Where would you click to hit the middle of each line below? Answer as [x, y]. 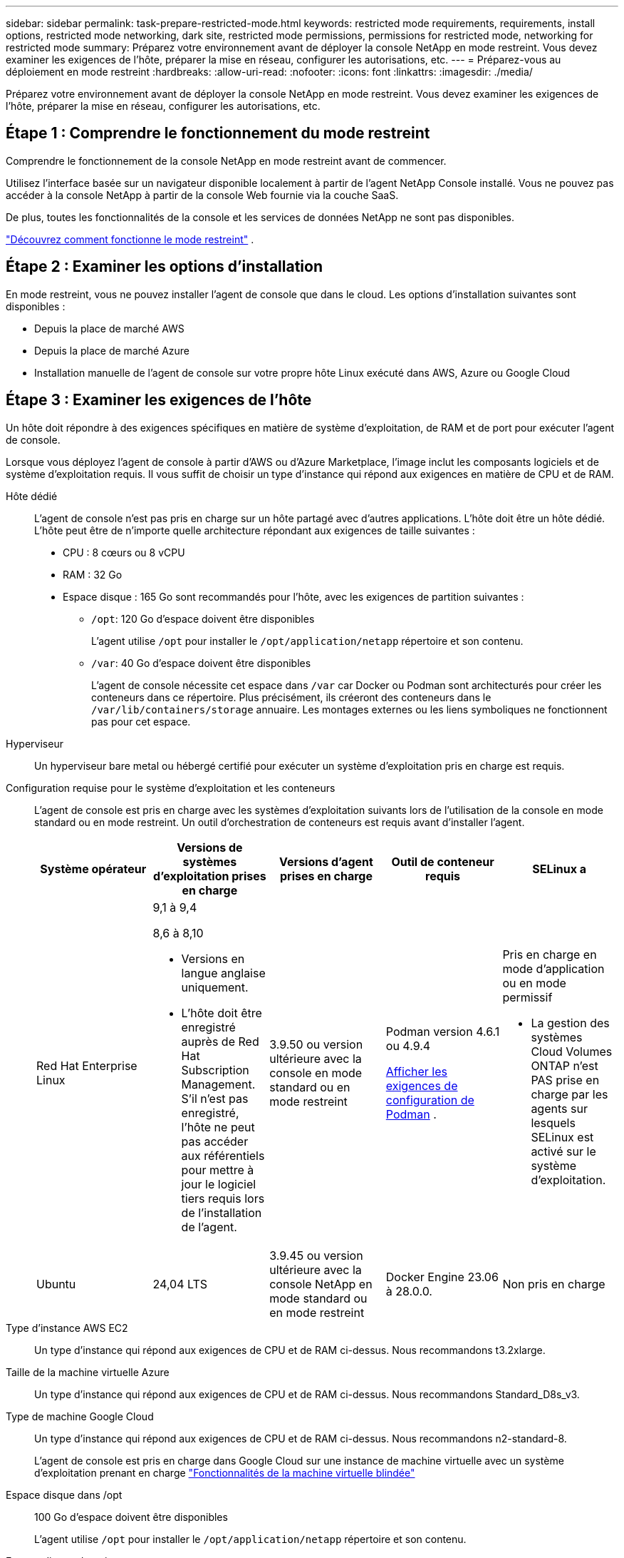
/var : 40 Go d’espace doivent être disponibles [201, 663]
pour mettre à [218, 1170]
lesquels [553, 1122]
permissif [527, 997]
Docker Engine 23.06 [442, 1277]
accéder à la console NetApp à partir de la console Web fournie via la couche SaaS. [202, 195]
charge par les [570, 1094]
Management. [218, 1084]
